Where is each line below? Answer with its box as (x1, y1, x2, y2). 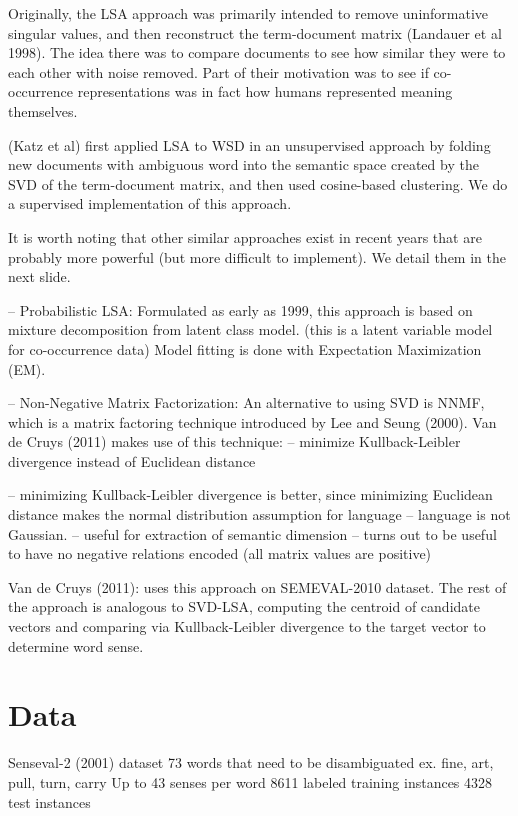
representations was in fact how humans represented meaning (77, 81, 453, 102)
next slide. (8, 266, 71, 287)
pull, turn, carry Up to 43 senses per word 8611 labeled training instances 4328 (8, 771, 493, 792)
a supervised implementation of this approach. (8, 193, 292, 214)
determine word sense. (8, 635, 144, 656)
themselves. (8, 100, 78, 121)
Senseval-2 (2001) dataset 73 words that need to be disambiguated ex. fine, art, (8, 752, 494, 773)
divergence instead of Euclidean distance (8, 450, 256, 471)
